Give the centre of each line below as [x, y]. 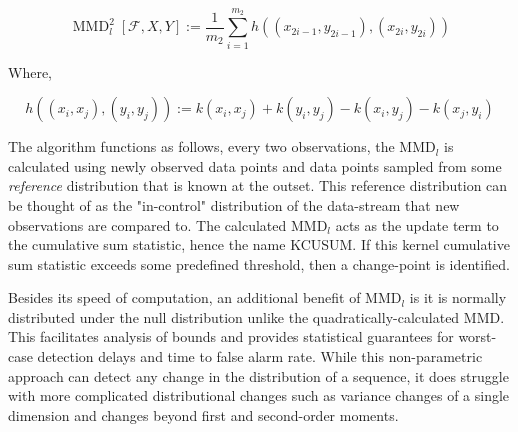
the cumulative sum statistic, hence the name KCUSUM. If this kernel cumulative [259, 244]
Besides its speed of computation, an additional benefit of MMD [205, 297]
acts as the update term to [417, 224]
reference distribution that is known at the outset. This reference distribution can [258, 185]
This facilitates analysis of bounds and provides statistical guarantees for [231, 336]
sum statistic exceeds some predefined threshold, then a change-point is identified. [259, 263]
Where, [30, 71]
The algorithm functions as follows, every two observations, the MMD [222, 146]
